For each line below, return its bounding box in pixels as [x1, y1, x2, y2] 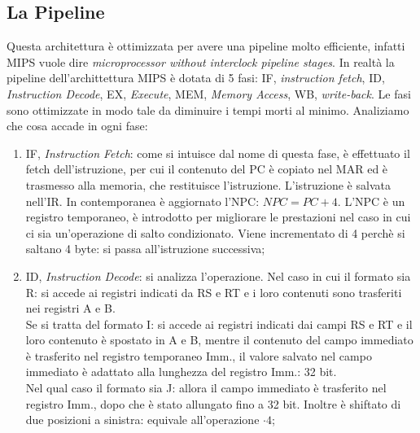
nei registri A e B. [25, 300, 116, 317]
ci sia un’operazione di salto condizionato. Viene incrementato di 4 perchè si [25, 224, 405, 241]
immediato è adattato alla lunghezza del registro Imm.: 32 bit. [25, 363, 337, 380]
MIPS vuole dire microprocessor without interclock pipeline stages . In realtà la [7, 53, 395, 70]
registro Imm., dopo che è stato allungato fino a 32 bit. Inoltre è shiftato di [25, 395, 401, 412]
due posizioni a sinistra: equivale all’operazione [25, 411, 260, 428]
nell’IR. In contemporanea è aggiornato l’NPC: [25, 192, 260, 209]
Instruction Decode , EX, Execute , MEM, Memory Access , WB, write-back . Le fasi [7, 85, 411, 102]
